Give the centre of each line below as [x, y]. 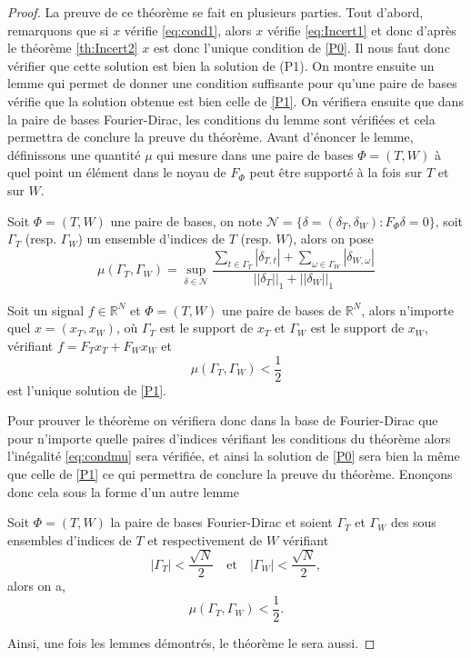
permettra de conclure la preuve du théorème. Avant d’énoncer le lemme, [210, 137]
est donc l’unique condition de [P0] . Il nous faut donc [301, 48]
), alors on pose [331, 239]
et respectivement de [205, 539]
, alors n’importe [407, 309]
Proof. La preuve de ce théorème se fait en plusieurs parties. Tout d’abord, [215, 12]
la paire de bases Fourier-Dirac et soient [221, 522]
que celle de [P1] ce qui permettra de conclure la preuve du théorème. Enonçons [230, 473]
